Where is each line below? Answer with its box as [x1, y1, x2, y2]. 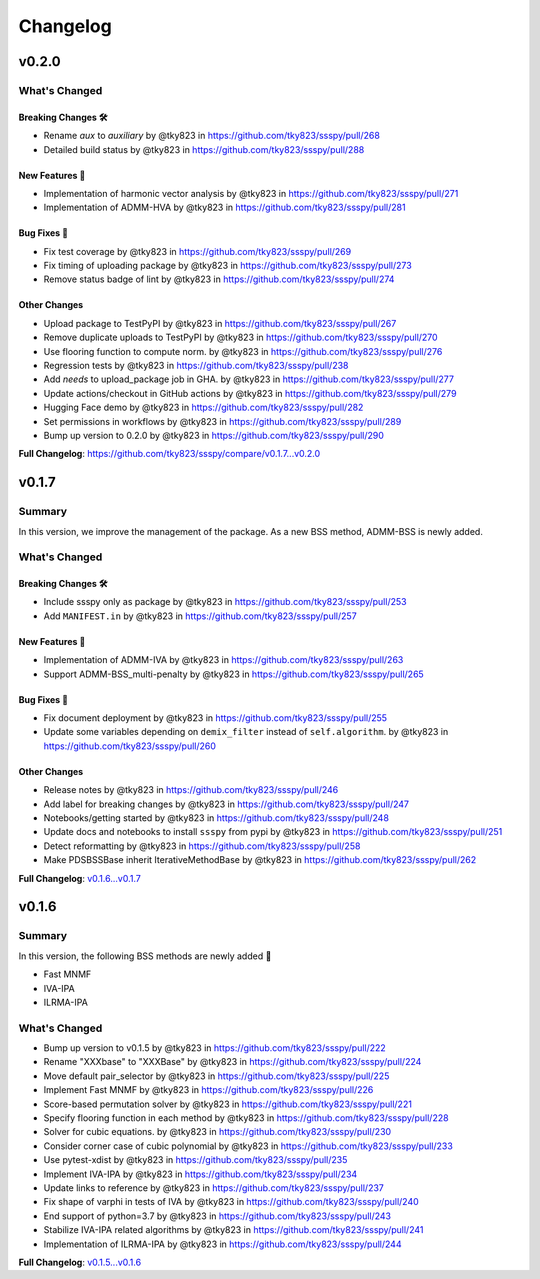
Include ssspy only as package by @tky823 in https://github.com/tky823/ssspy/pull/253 [43, 596, 407, 608]
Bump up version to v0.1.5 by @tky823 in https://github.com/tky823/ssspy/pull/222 [43, 1042, 387, 1054]
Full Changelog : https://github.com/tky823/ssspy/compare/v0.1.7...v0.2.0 [18, 448, 321, 460]
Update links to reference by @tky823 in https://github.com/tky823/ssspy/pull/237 [43, 1181, 384, 1194]
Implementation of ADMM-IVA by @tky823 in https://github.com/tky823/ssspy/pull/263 [43, 654, 404, 666]
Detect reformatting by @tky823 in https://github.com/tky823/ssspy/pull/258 [43, 840, 361, 852]
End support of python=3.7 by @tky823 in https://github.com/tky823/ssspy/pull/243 [43, 1210, 392, 1222]
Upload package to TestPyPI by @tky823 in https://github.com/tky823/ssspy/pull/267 [43, 317, 397, 329]
